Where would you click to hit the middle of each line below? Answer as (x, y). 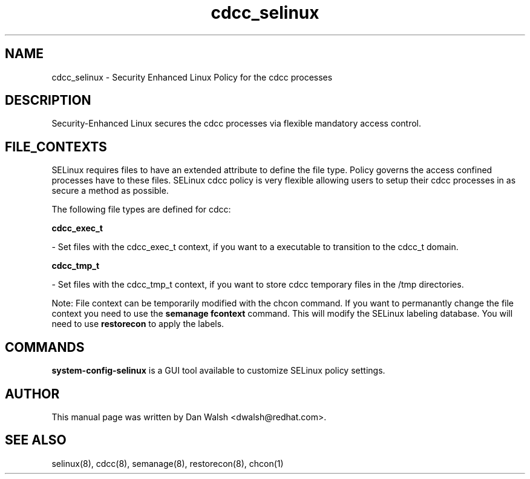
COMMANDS (45, 347)
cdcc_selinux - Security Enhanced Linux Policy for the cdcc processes (192, 77)
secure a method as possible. (110, 191)
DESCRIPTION (48, 101)
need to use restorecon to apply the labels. (138, 324)
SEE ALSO (36, 440)
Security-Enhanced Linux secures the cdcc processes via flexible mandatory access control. (237, 124)
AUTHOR (32, 394)
